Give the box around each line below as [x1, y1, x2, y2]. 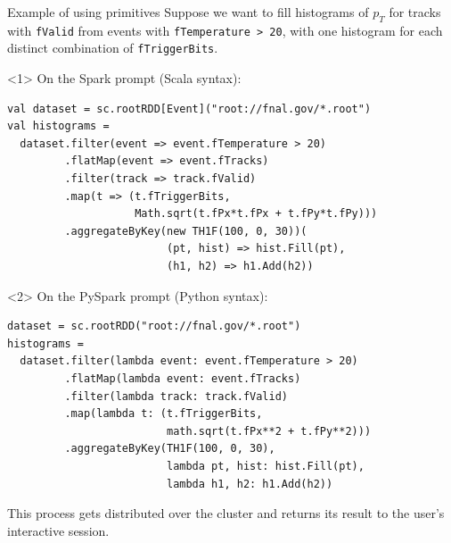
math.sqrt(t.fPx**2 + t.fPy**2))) [166, 424, 372, 438]
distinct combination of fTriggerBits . [7, 38, 218, 57]
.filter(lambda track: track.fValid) [64, 389, 288, 403]
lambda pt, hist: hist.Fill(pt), [166, 459, 365, 472]
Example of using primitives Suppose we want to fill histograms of [7, 3, 369, 21]
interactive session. [7, 521, 110, 539]
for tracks [389, 3, 441, 21]
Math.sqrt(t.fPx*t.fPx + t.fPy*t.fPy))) [135, 207, 378, 221]
